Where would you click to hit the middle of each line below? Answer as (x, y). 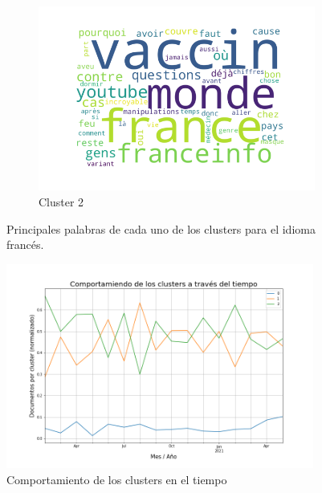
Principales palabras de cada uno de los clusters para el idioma (161, 228)
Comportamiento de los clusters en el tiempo (117, 479)
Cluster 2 (61, 201)
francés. (25, 244)
